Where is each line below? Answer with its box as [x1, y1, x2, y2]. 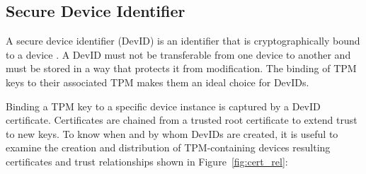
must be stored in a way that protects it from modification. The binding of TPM [6, 61, 357, 76]
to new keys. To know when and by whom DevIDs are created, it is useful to [6, 126, 338, 141]
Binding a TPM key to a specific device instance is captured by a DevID [6, 98, 321, 113]
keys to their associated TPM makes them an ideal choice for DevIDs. [6, 74, 309, 89]
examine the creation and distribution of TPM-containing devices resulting [6, 140, 331, 155]
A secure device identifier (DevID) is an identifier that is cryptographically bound [6, 33, 360, 48]
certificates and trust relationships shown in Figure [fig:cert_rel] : [6, 153, 288, 168]
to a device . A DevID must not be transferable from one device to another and [6, 47, 351, 62]
